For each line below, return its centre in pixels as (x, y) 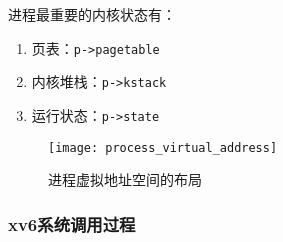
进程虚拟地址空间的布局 (125, 179)
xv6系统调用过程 (72, 223)
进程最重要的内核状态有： (92, 14)
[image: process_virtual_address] (163, 147)
